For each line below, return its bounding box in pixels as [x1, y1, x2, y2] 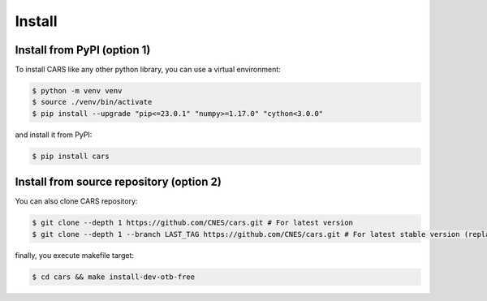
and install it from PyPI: [15, 130, 93, 140]
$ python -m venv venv [32, 86, 123, 96]
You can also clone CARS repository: [15, 196, 138, 206]
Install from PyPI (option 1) [15, 43, 151, 57]
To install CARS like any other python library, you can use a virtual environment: [15, 65, 282, 75]
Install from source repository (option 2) [15, 175, 222, 189]
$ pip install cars [32, 151, 110, 161]
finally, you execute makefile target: [15, 250, 134, 260]
